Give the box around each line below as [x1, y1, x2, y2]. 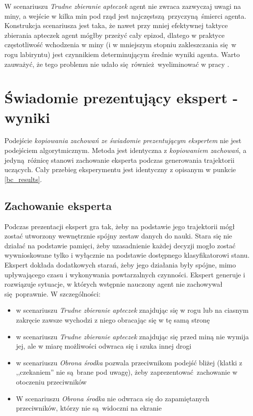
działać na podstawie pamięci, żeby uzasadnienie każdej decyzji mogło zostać [4, 240, 236, 250]
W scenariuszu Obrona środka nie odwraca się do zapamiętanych [16, 393, 209, 403]
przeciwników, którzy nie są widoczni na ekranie [16, 403, 162, 413]
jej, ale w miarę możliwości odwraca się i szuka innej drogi [16, 341, 192, 351]
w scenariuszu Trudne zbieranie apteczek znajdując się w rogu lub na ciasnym [16, 305, 249, 315]
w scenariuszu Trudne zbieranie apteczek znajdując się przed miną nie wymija [16, 331, 249, 341]
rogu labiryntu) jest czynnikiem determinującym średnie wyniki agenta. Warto [4, 49, 240, 59]
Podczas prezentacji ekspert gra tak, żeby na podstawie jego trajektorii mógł [4, 221, 235, 231]
